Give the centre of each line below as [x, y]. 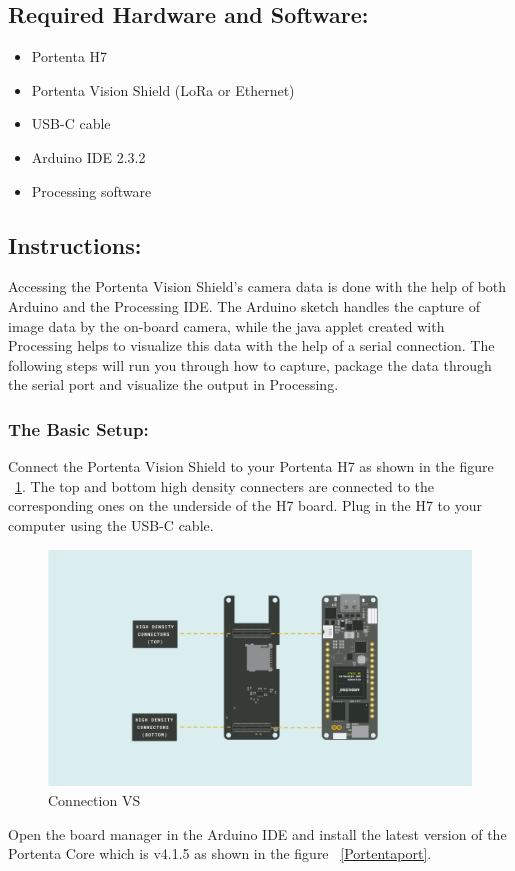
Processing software [91, 190]
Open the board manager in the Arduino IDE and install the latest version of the [257, 833]
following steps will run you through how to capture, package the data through [250, 364]
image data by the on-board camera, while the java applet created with [226, 325]
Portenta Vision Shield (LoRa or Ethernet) [163, 89]
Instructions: [75, 244]
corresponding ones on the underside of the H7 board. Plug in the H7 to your [245, 505]
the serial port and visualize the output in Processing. [173, 384]
